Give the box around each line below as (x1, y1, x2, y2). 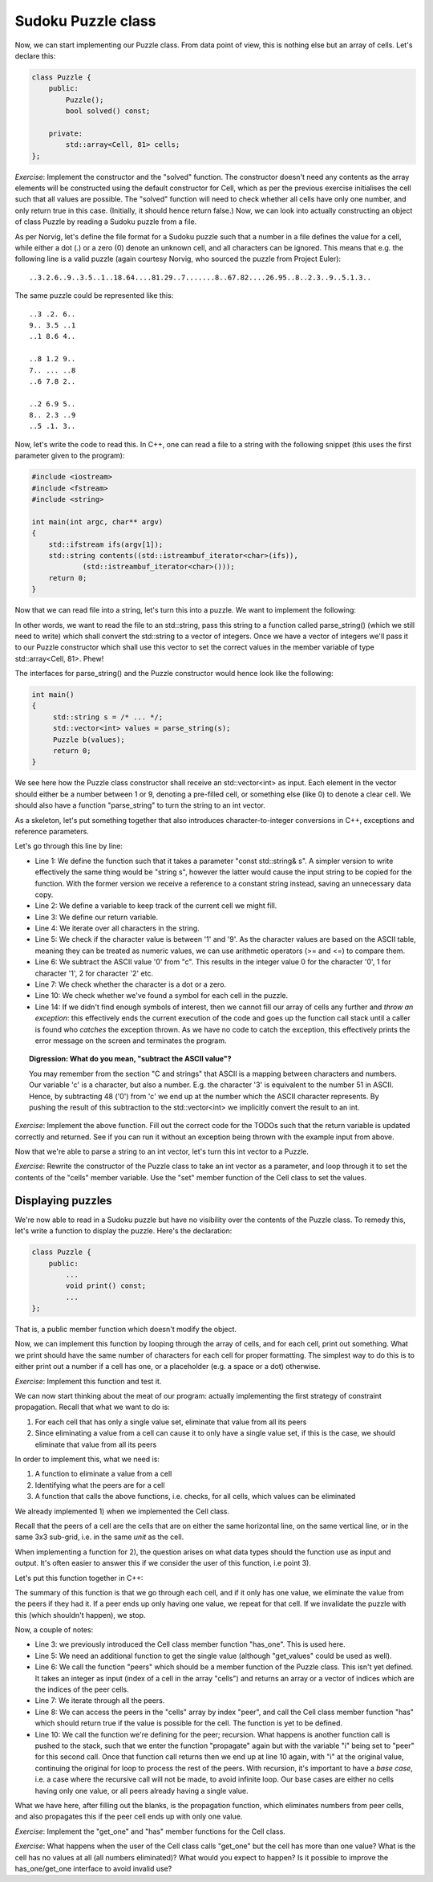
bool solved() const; (65, 107, 151, 116)
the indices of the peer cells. (34, 1684, 130, 1694)
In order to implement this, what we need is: (14, 1454, 160, 1464)
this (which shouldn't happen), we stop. (14, 1610, 146, 1619)
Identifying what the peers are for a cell (34, 1480, 165, 1489)
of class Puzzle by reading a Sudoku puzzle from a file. (14, 217, 197, 226)
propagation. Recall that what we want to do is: (14, 1402, 170, 1412)
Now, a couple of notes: (14, 1625, 94, 1635)
